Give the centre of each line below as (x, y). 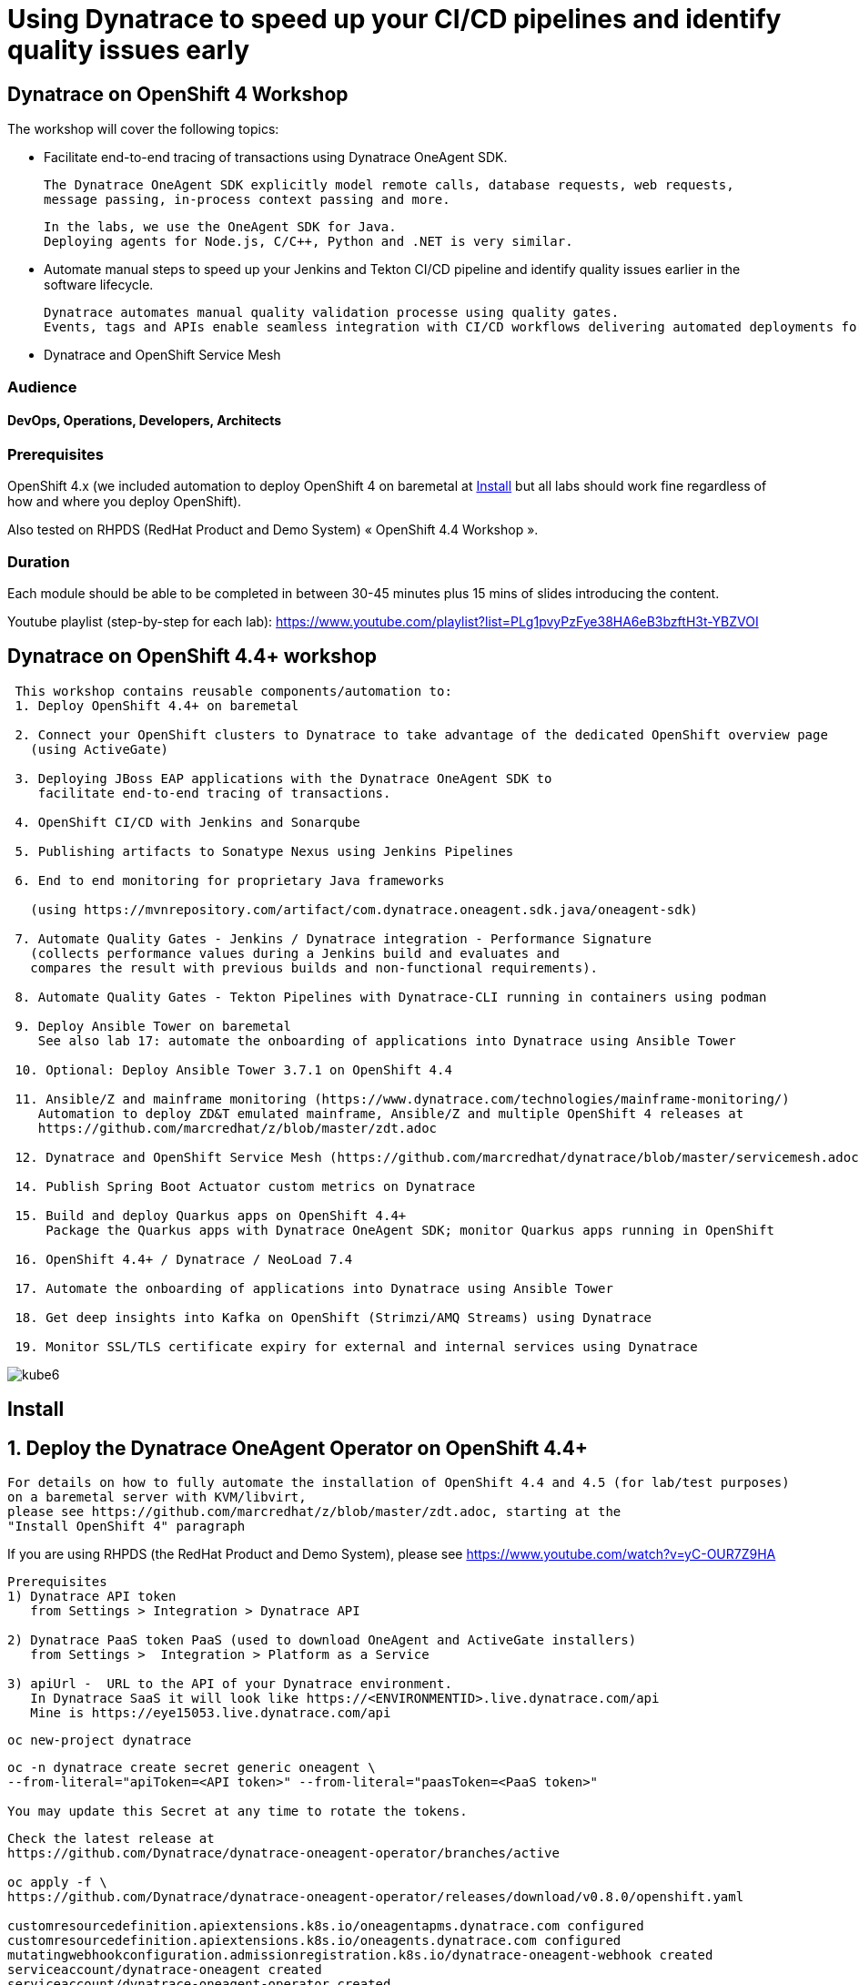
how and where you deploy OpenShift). (125, 502)
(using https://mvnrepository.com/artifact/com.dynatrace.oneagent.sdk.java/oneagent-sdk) (364, 909)
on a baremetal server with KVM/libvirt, (157, 1497)
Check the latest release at (111, 1838)
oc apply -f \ (57, 1882)
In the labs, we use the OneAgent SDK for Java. (220, 227)
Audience (42, 387)
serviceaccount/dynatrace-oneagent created (165, 1970)
